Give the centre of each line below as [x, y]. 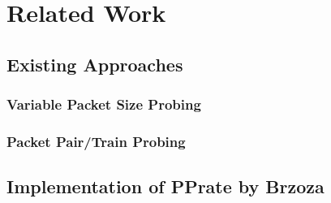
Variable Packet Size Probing [104, 104]
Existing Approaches [95, 64]
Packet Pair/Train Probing [96, 141]
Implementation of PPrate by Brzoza [165, 186]
